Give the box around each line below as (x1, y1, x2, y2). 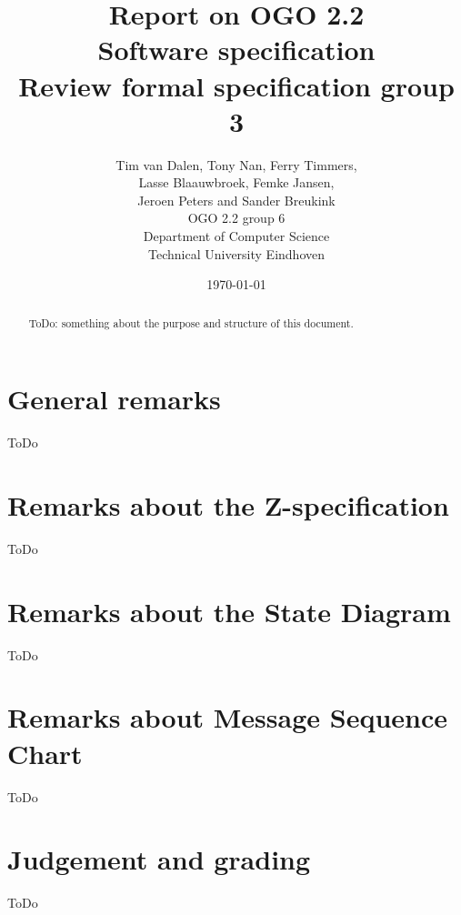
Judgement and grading (7, 840, 311, 878)
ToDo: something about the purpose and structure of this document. (28, 315, 354, 330)
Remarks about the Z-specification (7, 487, 449, 524)
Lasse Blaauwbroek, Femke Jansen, (138, 173, 335, 192)
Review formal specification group (18, 66, 455, 104)
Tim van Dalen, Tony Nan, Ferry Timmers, (115, 155, 357, 174)
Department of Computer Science (143, 226, 330, 246)
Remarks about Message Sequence (7, 699, 448, 736)
